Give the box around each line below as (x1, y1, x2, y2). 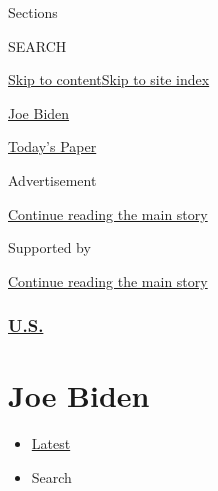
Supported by (8, 237, 91, 258)
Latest (31, 433, 71, 454)
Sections (8, 2, 58, 22)
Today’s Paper (8, 136, 97, 157)
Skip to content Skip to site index (8, 69, 210, 90)
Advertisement (8, 169, 97, 190)
